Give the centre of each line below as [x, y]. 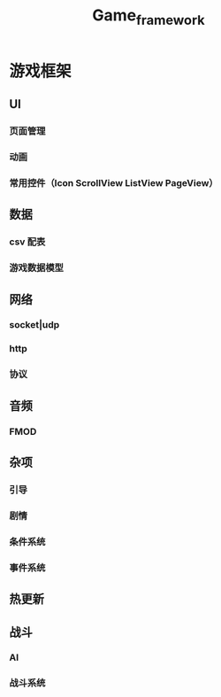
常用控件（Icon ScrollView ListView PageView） [114, 182]
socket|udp [34, 325]
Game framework [149, 17]
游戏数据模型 [37, 268]
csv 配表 [27, 242]
